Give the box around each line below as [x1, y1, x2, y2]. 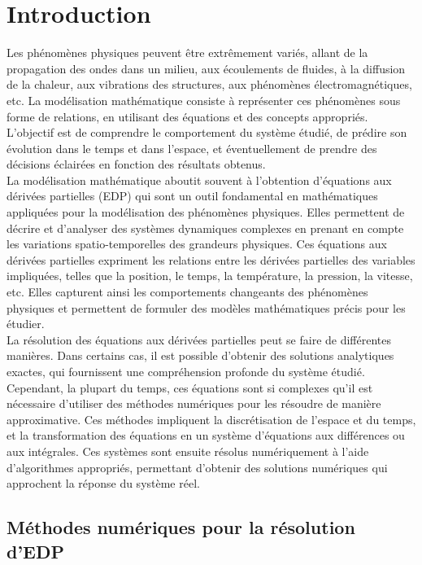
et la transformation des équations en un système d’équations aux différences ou [7, 427, 405, 444]
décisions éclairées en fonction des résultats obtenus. [7, 155, 266, 173]
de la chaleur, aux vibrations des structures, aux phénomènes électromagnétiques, [7, 76, 412, 93]
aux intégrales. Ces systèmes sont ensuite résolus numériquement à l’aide [7, 442, 369, 459]
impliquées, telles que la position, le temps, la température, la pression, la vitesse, [7, 267, 413, 284]
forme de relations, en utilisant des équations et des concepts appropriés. [7, 107, 368, 125]
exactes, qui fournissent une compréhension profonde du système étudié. [7, 363, 365, 379]
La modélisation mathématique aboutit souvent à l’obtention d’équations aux [7, 171, 392, 188]
